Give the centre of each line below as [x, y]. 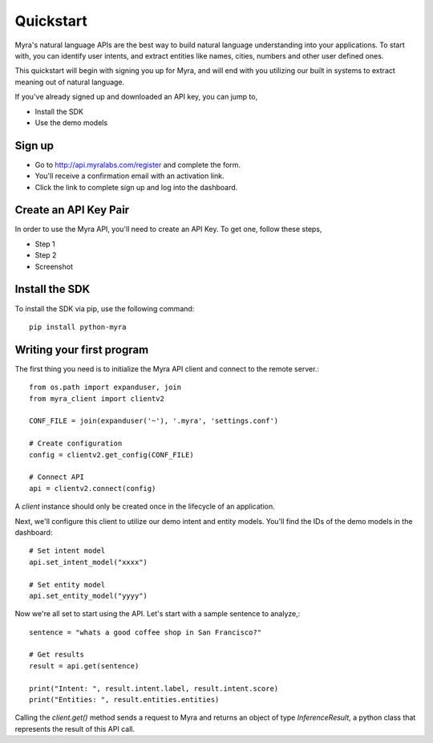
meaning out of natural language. [70, 82]
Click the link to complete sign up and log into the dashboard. [136, 187]
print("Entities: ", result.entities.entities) [124, 700]
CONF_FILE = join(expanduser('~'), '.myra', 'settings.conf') [154, 421]
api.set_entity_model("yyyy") [89, 595]
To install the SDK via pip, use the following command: [105, 308]
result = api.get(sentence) [84, 666]
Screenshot [54, 266]
